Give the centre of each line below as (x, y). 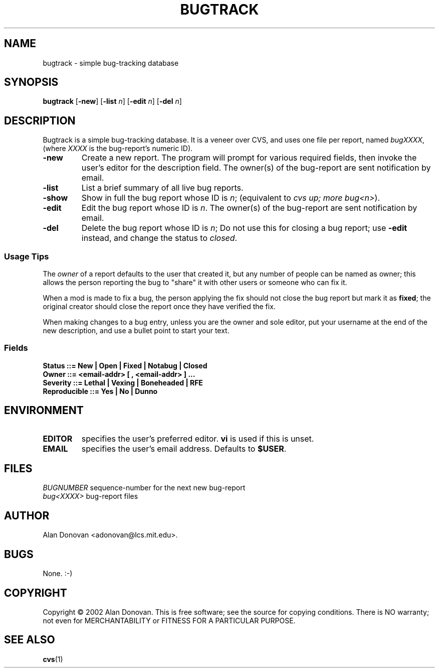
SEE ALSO (30, 640)
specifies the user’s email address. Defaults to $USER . (184, 448)
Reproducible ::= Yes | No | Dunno (100, 391)
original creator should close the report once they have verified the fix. (159, 307)
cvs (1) (53, 659)
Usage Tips (27, 256)
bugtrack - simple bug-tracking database (111, 63)
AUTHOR (27, 515)
